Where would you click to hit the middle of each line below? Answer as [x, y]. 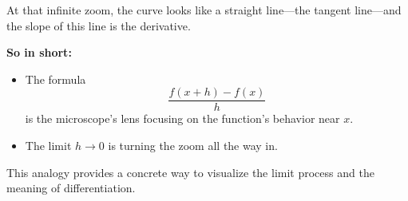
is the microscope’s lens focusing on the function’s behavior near [182, 118]
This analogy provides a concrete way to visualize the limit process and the [190, 172]
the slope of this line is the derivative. [99, 25]
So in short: [39, 52]
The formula [55, 79]
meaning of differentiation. [71, 188]
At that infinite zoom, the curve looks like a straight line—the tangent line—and [204, 10]
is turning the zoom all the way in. [193, 146]
